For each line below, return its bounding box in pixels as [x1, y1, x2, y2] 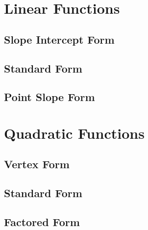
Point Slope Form [4, 89, 95, 104]
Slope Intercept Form [4, 31, 115, 47]
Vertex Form [4, 156, 70, 172]
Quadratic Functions [4, 123, 145, 143]
